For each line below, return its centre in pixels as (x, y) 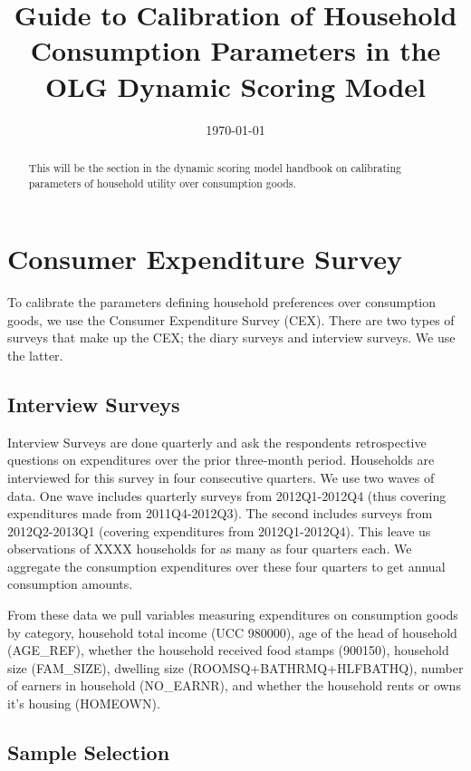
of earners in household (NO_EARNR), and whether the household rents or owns (234, 685)
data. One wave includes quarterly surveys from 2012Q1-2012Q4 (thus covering (227, 495)
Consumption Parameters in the (235, 50)
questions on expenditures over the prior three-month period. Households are (221, 460)
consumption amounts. (70, 584)
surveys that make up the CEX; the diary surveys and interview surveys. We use (231, 337)
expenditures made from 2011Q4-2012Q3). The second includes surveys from (220, 513)
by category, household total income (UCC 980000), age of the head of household (232, 632)
